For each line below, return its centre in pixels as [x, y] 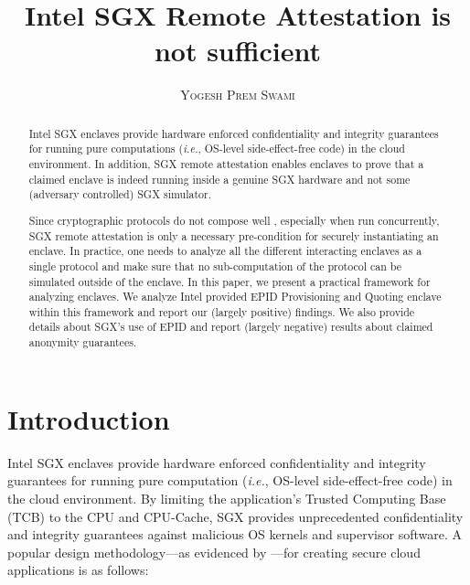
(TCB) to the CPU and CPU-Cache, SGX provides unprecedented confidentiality [235, 516]
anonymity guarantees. [83, 342]
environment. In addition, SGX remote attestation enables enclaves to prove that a [226, 164]
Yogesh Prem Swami [238, 95]
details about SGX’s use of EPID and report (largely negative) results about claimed [231, 327]
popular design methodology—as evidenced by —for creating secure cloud [214, 552]
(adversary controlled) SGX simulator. [120, 194]
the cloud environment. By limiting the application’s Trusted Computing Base [227, 498]
